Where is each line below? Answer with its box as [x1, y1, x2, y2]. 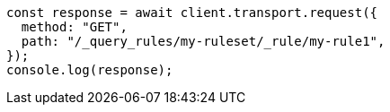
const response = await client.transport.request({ [6, 5, 378, 20]
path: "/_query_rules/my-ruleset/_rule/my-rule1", [21, 34, 386, 48]
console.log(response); [6, 63, 173, 77]
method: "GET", [21, 20, 128, 34]
